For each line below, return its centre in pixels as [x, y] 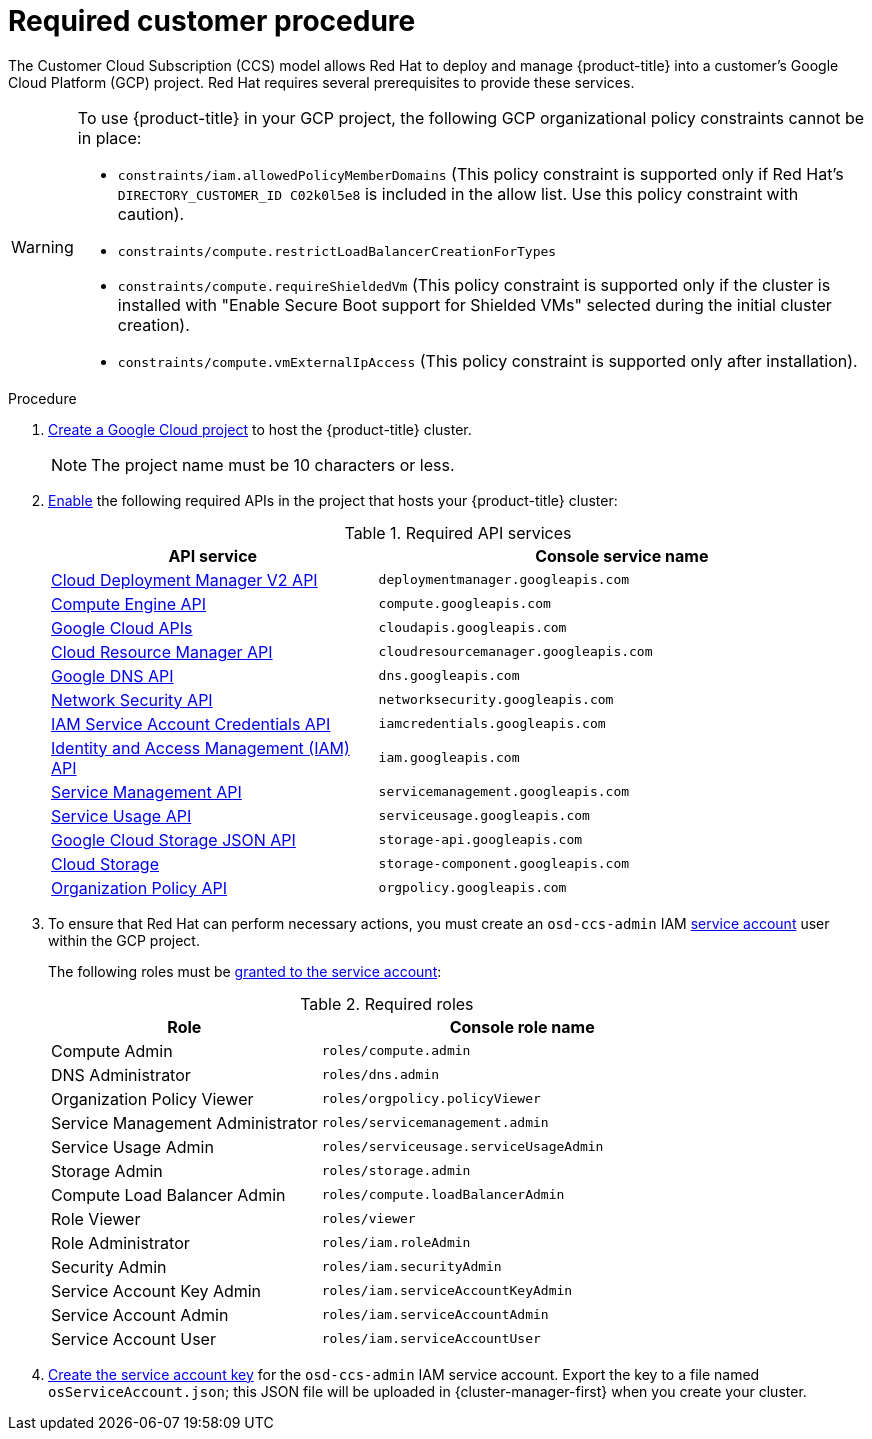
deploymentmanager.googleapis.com [504, 580]
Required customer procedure [212, 21]
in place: [109, 137]
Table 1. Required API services [458, 532]
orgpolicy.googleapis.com [472, 888]
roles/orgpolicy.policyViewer [431, 1099]
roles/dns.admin [380, 1075]
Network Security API [132, 699]
